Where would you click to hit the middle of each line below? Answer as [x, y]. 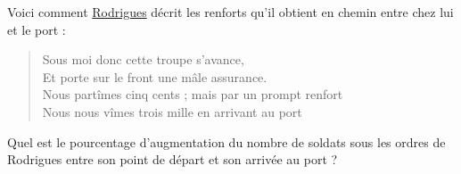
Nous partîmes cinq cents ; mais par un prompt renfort [193, 94]
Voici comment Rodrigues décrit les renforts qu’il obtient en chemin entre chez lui [230, 12]
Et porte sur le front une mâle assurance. [155, 76]
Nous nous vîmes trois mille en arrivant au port [172, 111]
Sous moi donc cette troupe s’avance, [143, 59]
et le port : [37, 29]
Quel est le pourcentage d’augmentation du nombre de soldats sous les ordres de [226, 141]
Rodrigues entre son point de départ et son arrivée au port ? [173, 159]
